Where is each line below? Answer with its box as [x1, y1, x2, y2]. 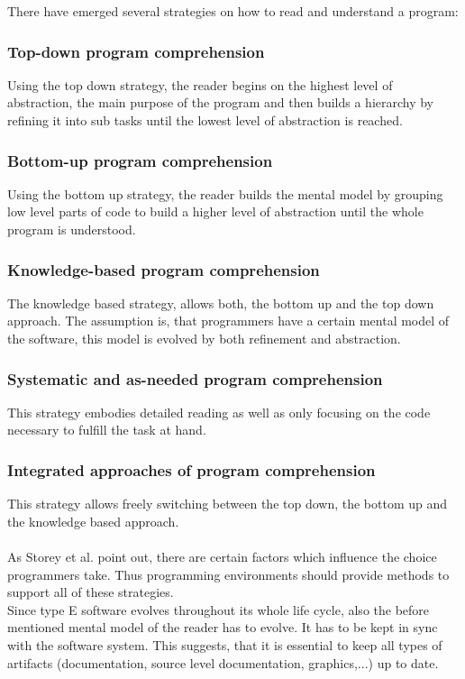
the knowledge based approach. [7, 511, 179, 530]
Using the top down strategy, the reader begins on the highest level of [7, 75, 393, 94]
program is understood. [7, 220, 136, 238]
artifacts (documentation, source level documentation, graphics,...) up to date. [7, 653, 439, 672]
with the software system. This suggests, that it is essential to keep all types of [7, 635, 442, 654]
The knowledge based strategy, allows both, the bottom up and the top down [7, 293, 434, 312]
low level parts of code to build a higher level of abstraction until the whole [7, 202, 424, 221]
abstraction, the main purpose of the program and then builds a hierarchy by [7, 93, 434, 112]
